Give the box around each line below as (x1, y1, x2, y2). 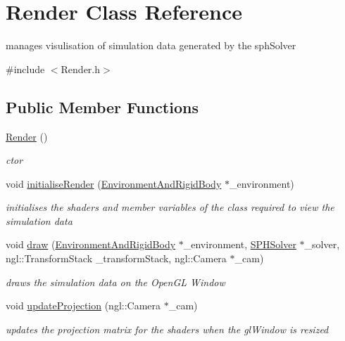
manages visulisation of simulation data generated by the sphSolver (6, 38, 296, 53)
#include (6, 61, 45, 76)
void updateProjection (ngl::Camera (6, 298, 161, 313)
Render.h (61, 61, 101, 76)
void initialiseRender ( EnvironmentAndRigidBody (6, 176, 222, 191)
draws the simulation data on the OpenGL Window (6, 274, 225, 289)
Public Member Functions (6, 96, 199, 117)
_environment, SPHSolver (183, 237, 296, 252)
